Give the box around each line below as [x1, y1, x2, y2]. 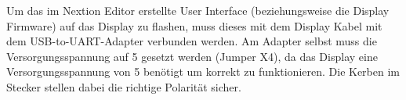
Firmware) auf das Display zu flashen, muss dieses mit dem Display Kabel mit [6, 17, 382, 34]
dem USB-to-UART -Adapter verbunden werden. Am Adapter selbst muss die [6, 33, 377, 49]
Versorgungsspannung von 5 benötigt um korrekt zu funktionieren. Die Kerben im [6, 63, 400, 80]
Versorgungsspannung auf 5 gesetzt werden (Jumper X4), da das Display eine [6, 48, 378, 64]
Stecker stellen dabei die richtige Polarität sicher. [6, 78, 241, 95]
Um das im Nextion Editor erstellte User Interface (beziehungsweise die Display [6, 2, 390, 18]
